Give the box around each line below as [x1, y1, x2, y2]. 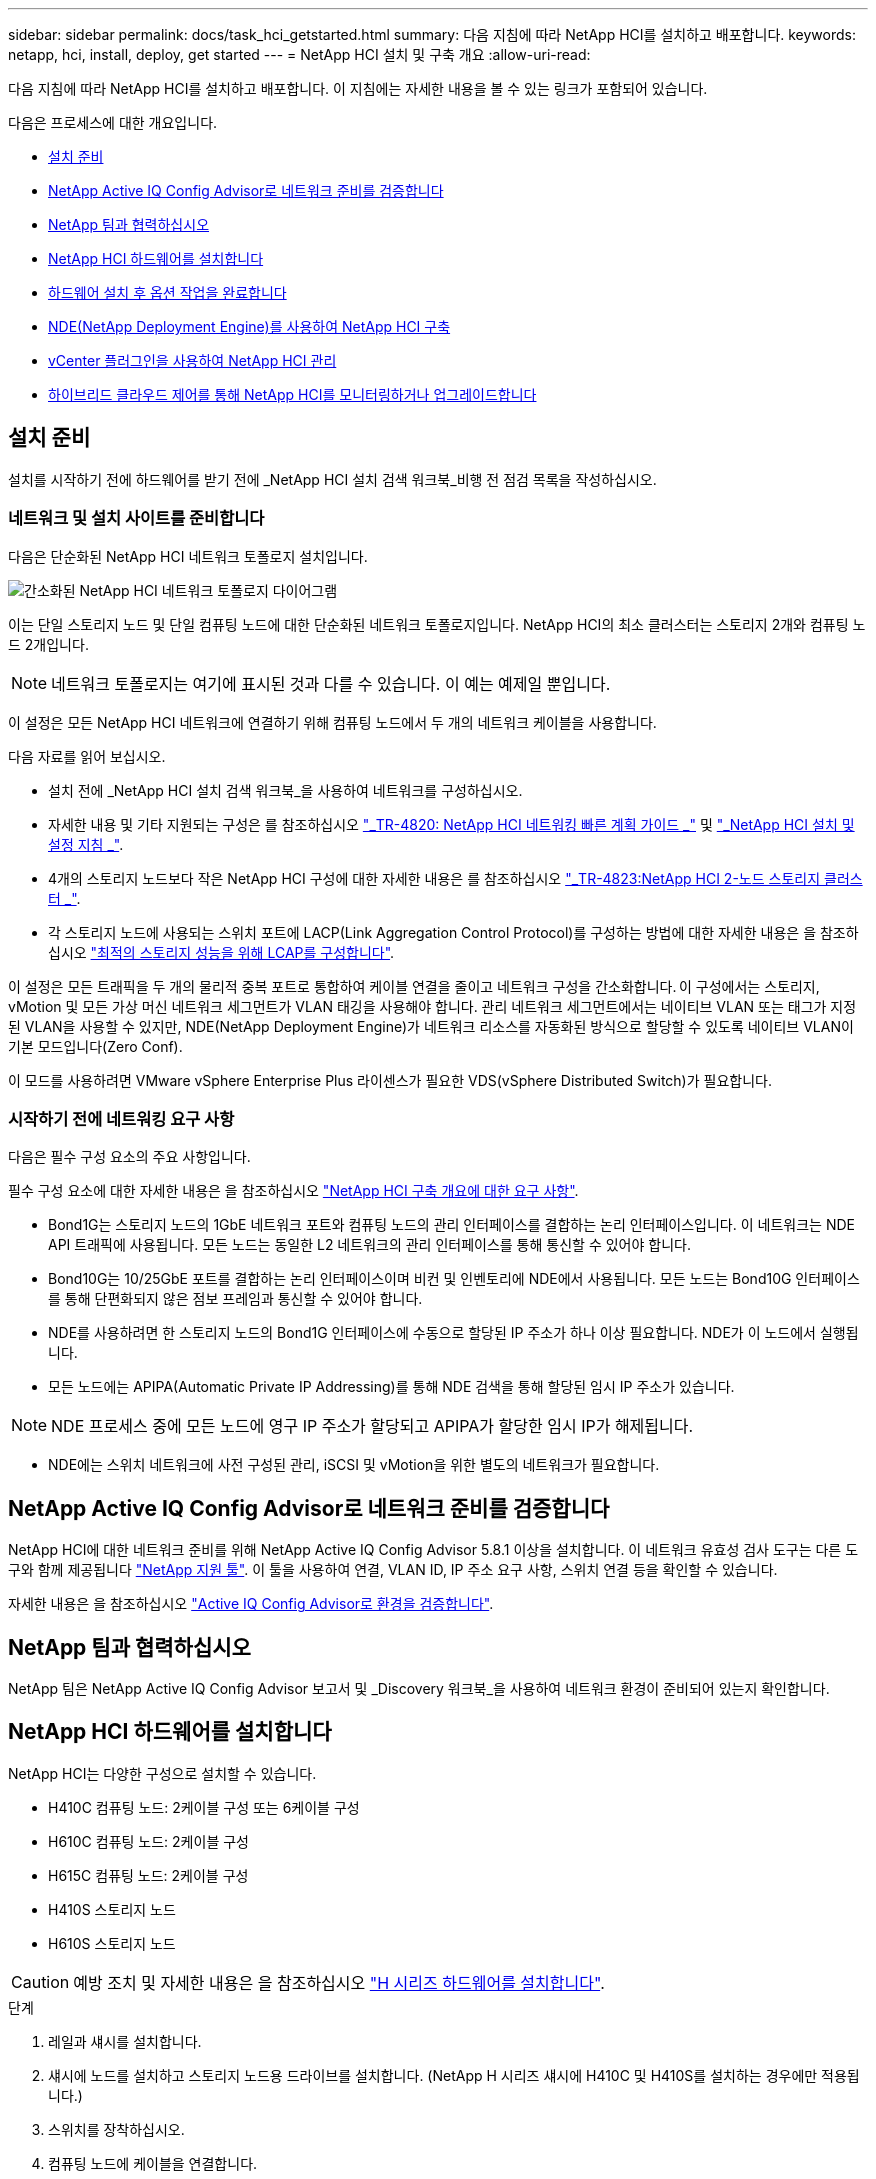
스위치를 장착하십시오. [48, 2120, 185, 2138]
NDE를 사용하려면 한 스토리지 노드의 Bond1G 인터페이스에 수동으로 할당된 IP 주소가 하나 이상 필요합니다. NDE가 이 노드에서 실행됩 [48, 1324, 859, 1342]
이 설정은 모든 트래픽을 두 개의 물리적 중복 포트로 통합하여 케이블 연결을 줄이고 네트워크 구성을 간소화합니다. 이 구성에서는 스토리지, [8, 977, 820, 995]
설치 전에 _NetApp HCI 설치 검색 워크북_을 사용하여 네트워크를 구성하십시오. [48, 781, 523, 799]
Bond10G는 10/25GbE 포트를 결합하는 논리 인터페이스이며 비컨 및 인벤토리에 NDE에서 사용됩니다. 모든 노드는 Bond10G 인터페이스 [48, 1270, 860, 1288]
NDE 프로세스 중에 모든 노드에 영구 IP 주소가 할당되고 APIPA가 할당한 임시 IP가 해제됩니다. [51, 1416, 694, 1437]
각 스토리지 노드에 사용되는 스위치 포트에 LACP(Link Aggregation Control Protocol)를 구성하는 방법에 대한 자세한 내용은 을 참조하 [48, 923, 859, 941]
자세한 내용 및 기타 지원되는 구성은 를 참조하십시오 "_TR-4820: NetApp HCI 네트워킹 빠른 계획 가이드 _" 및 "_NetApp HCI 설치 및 [48, 815, 855, 833]
